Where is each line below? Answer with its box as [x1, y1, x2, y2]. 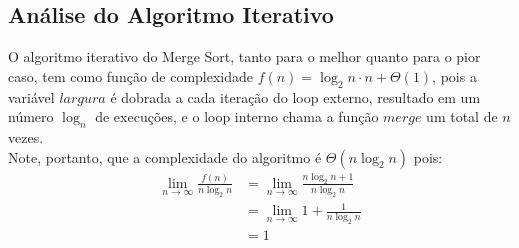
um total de [426, 106, 498, 127]
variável [8, 86, 55, 107]
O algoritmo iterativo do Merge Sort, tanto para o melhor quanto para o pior [8, 46, 481, 67]
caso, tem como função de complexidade [8, 65, 254, 86]
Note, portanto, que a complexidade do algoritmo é [8, 146, 322, 167]
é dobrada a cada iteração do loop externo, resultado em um [110, 86, 481, 107]
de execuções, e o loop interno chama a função [95, 106, 379, 127]
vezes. [8, 126, 44, 147]
